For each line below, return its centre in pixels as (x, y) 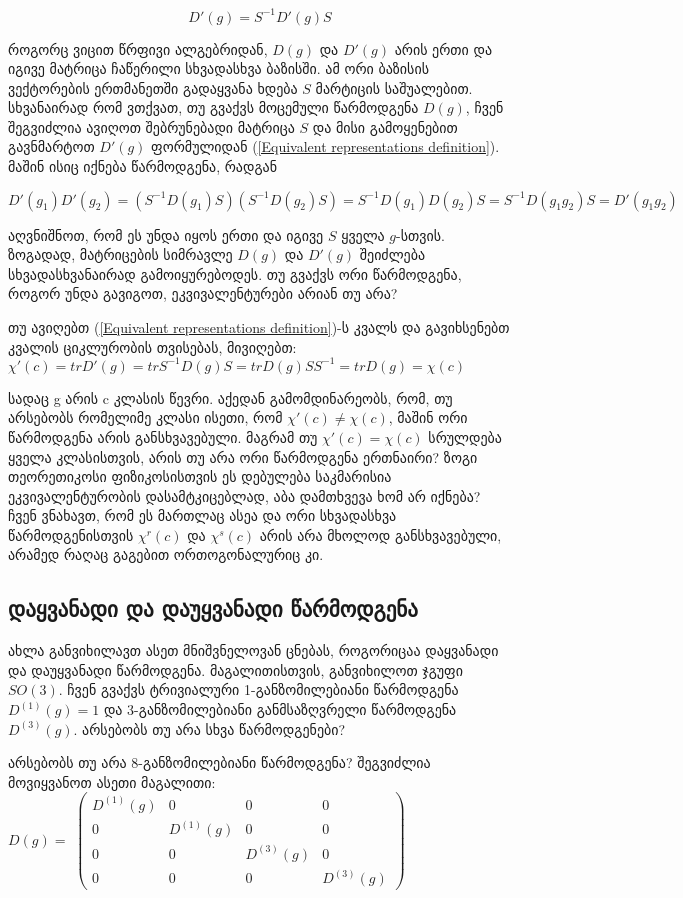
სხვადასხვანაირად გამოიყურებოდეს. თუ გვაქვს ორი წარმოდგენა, (235, 273)
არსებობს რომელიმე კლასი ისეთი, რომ (145, 417)
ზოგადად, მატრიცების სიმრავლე (120, 254)
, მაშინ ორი (428, 417)
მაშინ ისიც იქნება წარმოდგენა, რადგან (142, 166)
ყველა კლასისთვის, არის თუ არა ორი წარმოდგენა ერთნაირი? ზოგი (243, 456)
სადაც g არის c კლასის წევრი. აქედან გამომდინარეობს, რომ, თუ (230, 397)
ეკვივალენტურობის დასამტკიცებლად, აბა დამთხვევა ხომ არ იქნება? (244, 495)
